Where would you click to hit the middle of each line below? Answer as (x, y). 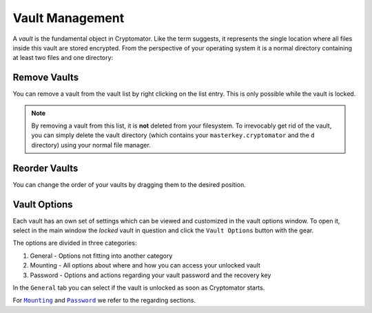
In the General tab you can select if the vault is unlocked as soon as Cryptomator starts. (139, 287)
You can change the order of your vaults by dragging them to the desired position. (129, 184)
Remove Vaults (46, 78)
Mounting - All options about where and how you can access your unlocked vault (145, 265)
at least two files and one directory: (63, 58)
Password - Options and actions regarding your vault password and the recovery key (151, 275)
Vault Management (69, 18)
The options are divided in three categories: (75, 243)
